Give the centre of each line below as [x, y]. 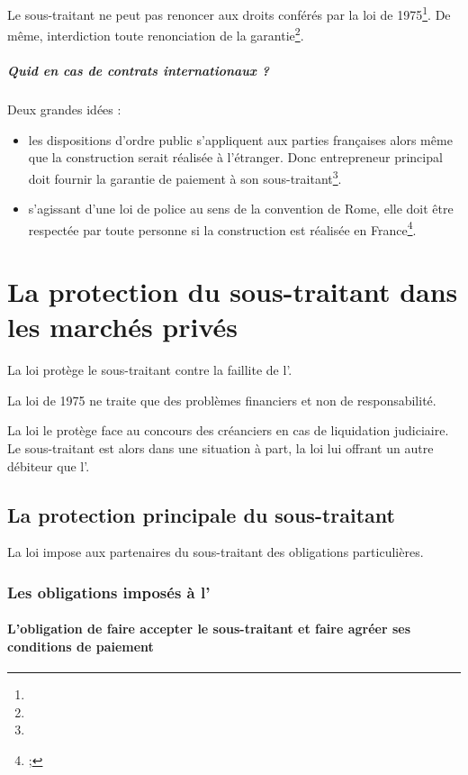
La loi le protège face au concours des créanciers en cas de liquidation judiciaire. [228, 430]
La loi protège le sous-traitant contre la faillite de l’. [150, 370]
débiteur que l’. [49, 465]
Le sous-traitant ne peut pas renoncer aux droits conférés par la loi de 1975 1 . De [229, 13]
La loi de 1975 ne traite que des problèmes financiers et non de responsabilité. [222, 400]
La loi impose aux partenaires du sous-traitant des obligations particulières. [216, 552]
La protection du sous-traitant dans [233, 292]
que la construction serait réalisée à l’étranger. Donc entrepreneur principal [235, 157]
